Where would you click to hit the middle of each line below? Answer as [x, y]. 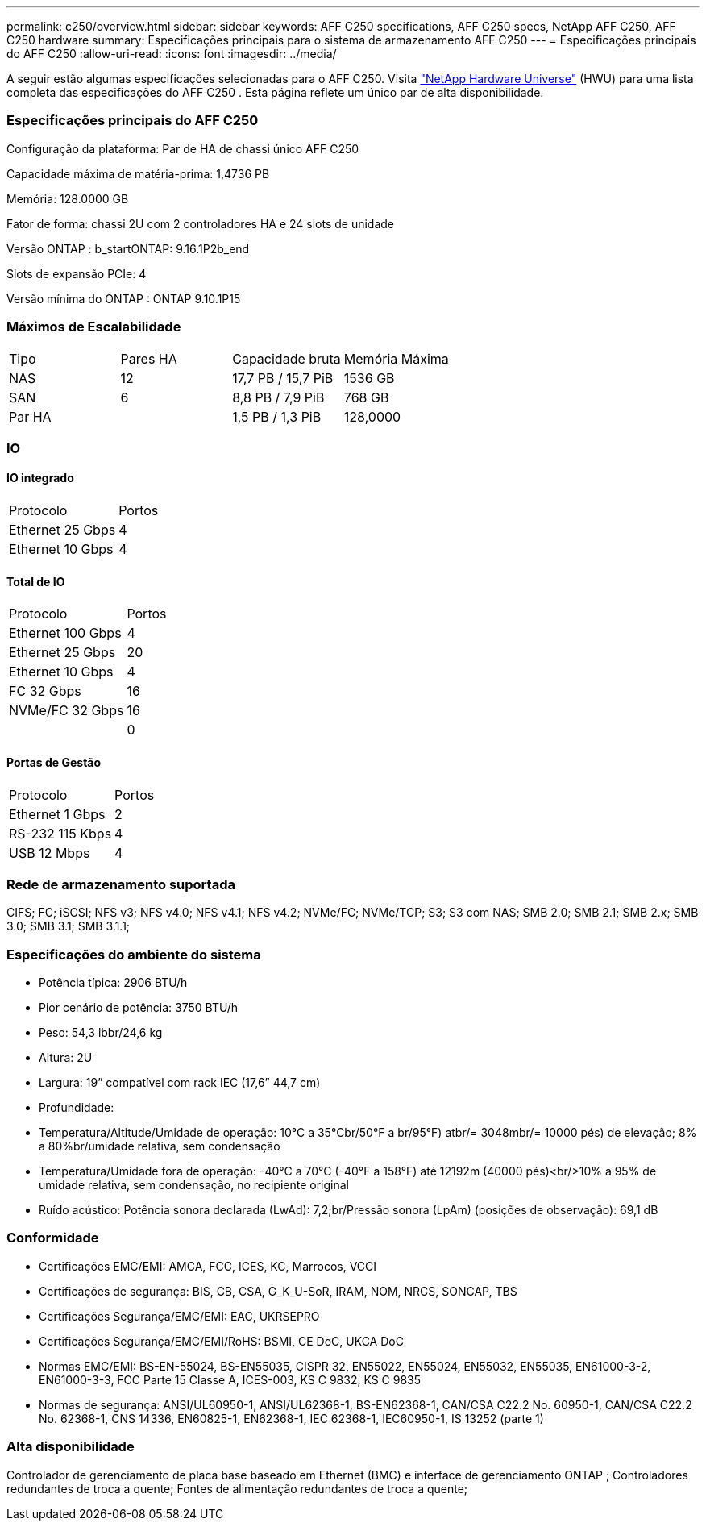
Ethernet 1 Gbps [57, 814]
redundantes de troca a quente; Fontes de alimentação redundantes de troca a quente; [237, 1488]
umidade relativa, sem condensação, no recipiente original [194, 1185]
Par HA [30, 416]
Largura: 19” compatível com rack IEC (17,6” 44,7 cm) [180, 1083]
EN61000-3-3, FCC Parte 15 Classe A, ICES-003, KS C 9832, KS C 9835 [230, 1379]
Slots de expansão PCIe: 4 [77, 273]
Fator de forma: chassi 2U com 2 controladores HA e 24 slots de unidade [201, 223]
